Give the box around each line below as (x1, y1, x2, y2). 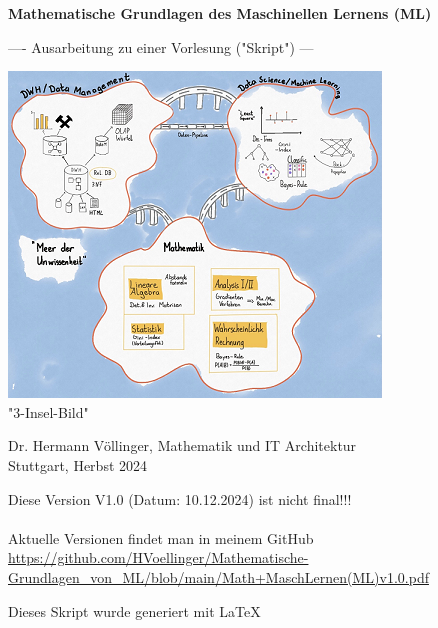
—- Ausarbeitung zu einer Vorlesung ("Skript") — (8, 36, 314, 57)
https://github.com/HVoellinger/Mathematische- (8, 547, 309, 568)
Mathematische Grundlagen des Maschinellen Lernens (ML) (8, 3, 432, 23)
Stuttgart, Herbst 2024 (8, 454, 148, 475)
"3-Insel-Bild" (8, 401, 89, 422)
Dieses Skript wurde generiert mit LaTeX (8, 600, 261, 621)
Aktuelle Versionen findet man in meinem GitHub (8, 527, 314, 548)
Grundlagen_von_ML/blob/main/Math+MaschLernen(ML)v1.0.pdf (8, 566, 429, 587)
